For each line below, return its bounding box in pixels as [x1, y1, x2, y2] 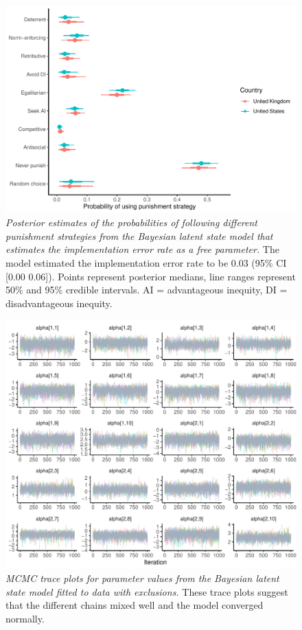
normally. [5, 611, 45, 625]
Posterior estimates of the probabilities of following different [5, 215, 257, 230]
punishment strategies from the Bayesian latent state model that [5, 228, 273, 243]
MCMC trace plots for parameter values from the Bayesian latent [5, 571, 279, 585]
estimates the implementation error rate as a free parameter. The [5, 242, 279, 256]
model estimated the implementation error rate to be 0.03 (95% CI [5, 256, 287, 270]
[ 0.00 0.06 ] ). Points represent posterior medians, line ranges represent [5, 269, 296, 283]
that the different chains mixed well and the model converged [5, 598, 264, 612]
